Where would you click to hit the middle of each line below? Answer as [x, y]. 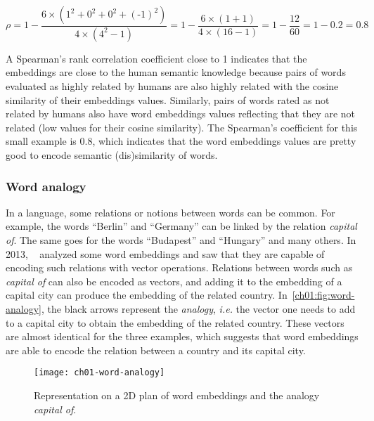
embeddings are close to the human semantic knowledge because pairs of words [176, 72]
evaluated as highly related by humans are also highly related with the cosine [172, 86]
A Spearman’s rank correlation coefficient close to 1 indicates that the [156, 58]
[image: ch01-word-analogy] [99, 373]
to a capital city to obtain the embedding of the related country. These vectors [175, 322]
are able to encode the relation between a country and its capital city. [156, 350]
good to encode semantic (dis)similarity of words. [112, 155]
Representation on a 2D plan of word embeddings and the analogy [177, 395]
